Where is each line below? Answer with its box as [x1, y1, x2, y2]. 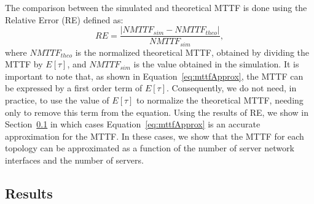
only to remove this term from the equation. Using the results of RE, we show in [5, 105, 309, 118]
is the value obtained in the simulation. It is [133, 58, 299, 70]
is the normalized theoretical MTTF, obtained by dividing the [75, 45, 310, 58]
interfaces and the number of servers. [5, 154, 144, 167]
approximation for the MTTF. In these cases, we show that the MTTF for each [5, 129, 304, 142]
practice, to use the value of [5, 94, 109, 107]
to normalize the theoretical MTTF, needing [136, 94, 304, 107]
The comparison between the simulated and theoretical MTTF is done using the [5, 1, 307, 13]
